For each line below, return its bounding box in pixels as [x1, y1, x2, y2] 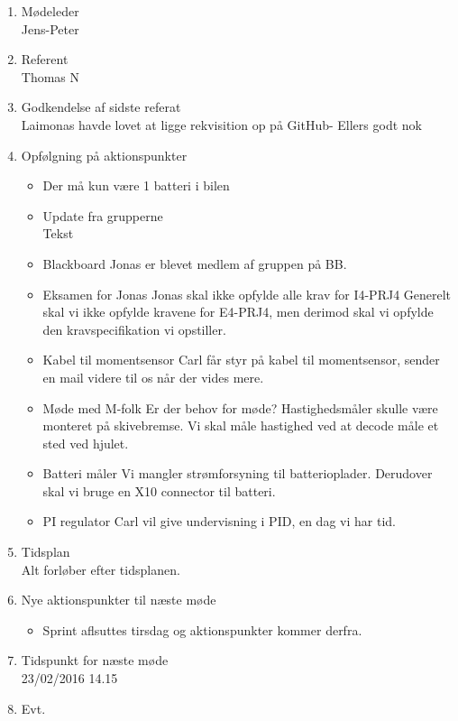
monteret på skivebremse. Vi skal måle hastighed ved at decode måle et [42, 416, 439, 435]
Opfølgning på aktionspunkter [21, 145, 188, 164]
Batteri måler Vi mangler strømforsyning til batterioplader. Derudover [42, 464, 433, 483]
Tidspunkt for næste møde [21, 651, 169, 670]
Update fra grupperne [42, 206, 163, 225]
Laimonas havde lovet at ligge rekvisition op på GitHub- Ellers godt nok [21, 115, 422, 134]
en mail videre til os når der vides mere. [42, 367, 264, 386]
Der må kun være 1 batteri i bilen [42, 176, 230, 195]
